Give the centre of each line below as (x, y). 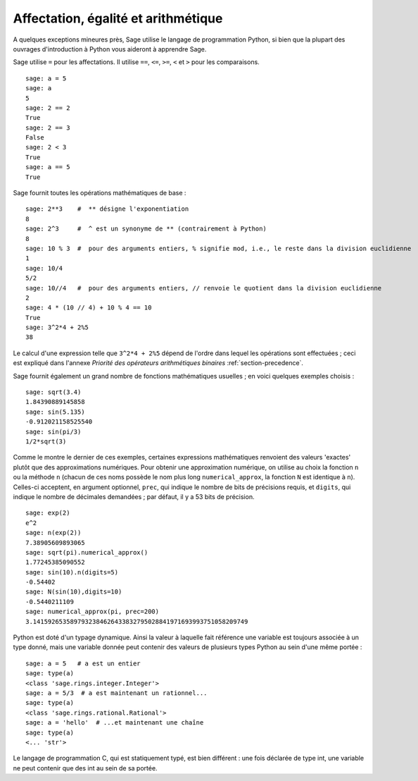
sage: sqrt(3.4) (53, 392)
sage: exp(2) (48, 513)
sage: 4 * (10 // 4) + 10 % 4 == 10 (89, 308)
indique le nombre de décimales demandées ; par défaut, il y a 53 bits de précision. (134, 496)
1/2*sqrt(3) (46, 442)
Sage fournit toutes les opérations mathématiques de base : (100, 193)
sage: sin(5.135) (55, 412)
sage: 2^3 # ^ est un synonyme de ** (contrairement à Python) (146, 229)
